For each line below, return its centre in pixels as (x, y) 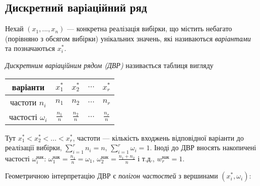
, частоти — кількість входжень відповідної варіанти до (158, 137)
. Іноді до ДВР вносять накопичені (203, 147)
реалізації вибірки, (34, 147)
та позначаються (30, 48)
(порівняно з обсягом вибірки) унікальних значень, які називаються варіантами (128, 38)
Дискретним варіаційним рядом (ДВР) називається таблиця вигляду (109, 65)
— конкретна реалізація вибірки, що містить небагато (150, 28)
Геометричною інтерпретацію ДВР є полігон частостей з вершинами (112, 176)
